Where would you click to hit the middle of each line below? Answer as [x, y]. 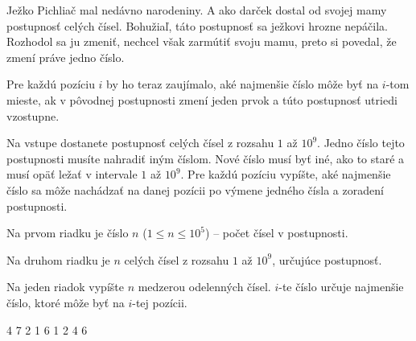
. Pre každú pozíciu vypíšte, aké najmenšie [286, 174]
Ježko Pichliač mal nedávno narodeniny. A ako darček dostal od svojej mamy [197, 10]
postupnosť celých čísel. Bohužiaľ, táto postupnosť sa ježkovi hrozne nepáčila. [197, 25]
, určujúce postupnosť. [327, 259]
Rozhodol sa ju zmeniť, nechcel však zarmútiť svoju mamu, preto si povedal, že [202, 41]
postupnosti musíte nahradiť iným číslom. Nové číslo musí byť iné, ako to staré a [206, 158]
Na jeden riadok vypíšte [65, 287]
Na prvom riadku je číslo [68, 233]
